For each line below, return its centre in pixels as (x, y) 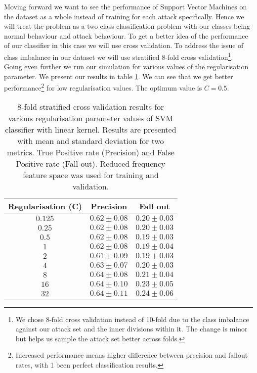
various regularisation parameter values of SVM (91, 118)
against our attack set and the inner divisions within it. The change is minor (131, 329)
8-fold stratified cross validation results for (91, 106)
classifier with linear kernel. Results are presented (91, 129)
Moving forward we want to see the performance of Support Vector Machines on (126, 6)
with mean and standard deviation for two (91, 140)
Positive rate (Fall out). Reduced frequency (91, 163)
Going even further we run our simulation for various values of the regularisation (126, 67)
